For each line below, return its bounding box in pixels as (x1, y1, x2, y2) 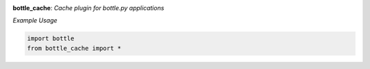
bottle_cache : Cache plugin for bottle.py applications (12, 4, 164, 12)
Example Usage (12, 16, 58, 25)
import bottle (27, 35, 75, 42)
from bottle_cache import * (27, 44, 121, 52)
